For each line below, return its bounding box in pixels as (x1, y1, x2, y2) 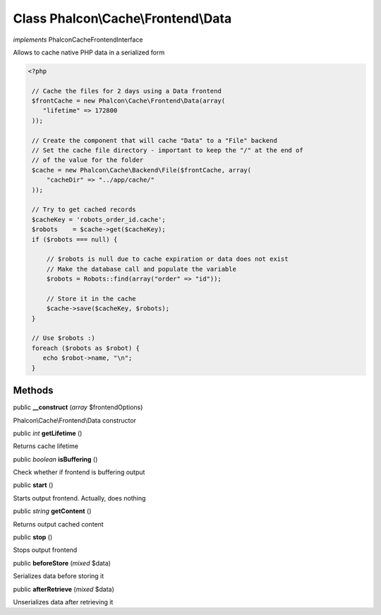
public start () (13, 481, 54, 489)
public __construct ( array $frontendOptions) (13, 403, 143, 411)
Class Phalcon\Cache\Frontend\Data (13, 11, 232, 26)
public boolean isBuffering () (13, 455, 98, 463)
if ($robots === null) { (32, 235, 118, 243)
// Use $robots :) (32, 334, 95, 342)
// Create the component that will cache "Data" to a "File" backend (32, 136, 278, 144)
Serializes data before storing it (13, 572, 104, 580)
